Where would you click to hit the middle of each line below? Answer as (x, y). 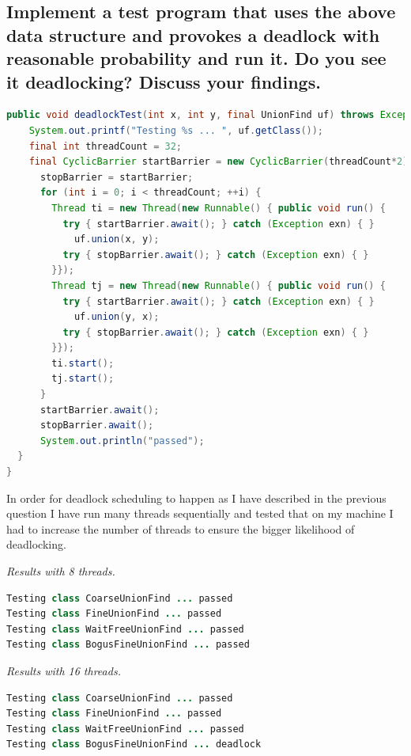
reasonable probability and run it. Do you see (196, 58)
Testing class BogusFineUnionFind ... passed (128, 645)
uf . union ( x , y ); (117, 239)
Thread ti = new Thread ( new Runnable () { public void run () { (219, 208)
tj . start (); (83, 379)
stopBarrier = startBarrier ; (117, 177)
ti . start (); (83, 363)
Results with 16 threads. (64, 670)
